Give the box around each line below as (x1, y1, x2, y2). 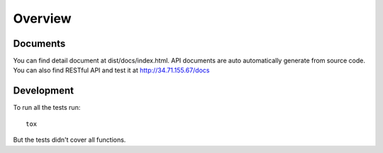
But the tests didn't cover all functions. (13, 135, 126, 144)
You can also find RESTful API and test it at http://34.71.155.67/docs (13, 66, 210, 74)
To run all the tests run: (13, 103, 81, 112)
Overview (13, 11, 72, 26)
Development (13, 85, 74, 97)
